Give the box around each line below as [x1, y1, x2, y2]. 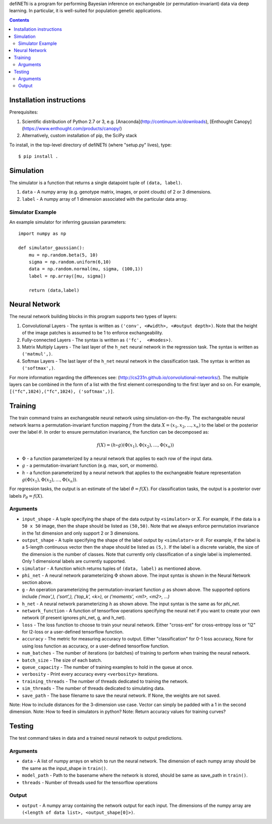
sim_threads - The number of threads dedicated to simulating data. [22, 685, 165, 691]
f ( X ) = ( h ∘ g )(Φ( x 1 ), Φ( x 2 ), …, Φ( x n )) [96, 442, 174, 449]
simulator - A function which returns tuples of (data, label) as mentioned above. [22, 565, 201, 571]
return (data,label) [28, 287, 80, 293]
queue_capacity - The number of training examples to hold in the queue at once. [22, 664, 193, 670]
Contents [9, 17, 30, 23]
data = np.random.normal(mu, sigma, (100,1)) [28, 266, 144, 272]
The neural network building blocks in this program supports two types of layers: [9, 313, 177, 320]
